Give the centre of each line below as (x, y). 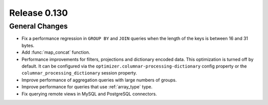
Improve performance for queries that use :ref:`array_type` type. (87, 87)
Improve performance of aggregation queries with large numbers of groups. (99, 80)
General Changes (38, 26)
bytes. (28, 45)
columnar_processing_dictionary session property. (79, 73)
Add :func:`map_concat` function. (56, 52)
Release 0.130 (38, 13)
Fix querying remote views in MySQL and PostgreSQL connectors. (89, 94)
